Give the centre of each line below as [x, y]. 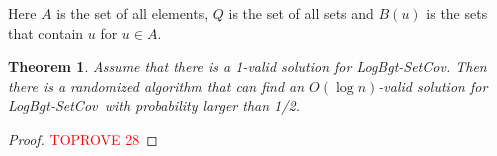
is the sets [457, 13]
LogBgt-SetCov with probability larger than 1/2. [154, 105]
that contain [46, 32]
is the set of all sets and [301, 13]
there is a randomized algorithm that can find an [156, 85]
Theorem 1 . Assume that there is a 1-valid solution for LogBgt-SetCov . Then [247, 66]
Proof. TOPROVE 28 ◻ [83, 138]
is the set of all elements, [132, 13]
